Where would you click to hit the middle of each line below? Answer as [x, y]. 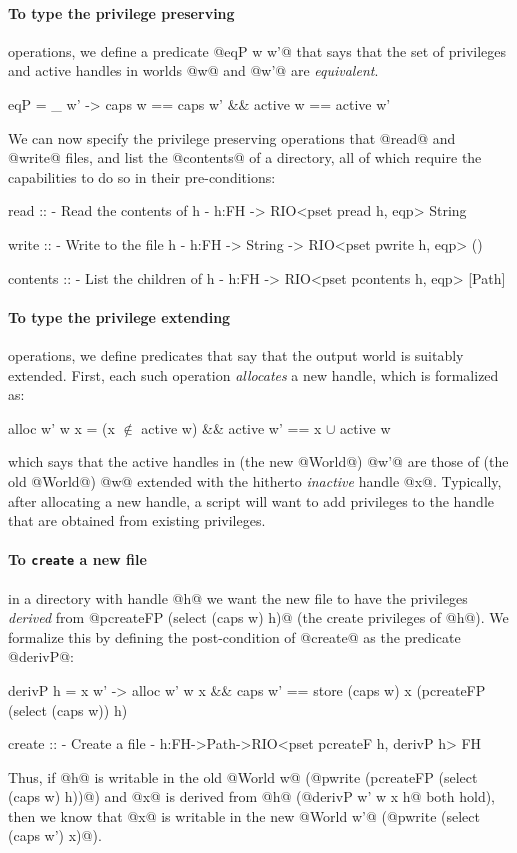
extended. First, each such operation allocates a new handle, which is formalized [253, 374]
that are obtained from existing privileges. [137, 520]
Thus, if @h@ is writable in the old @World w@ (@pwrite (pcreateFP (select [243, 776]
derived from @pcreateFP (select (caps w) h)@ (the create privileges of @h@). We [258, 617]
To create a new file [77, 559]
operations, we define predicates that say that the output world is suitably [236, 354]
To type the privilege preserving [121, 12]
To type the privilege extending [119, 316]
